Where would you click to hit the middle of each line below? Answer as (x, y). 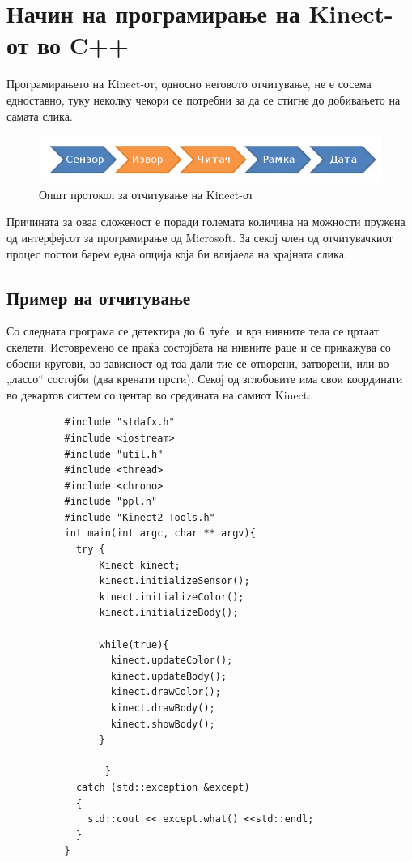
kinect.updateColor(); (172, 661)
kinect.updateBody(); (169, 676)
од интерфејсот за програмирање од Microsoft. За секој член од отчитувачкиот (200, 237)
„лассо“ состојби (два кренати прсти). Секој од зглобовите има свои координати (205, 379)
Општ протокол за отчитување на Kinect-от (146, 194)
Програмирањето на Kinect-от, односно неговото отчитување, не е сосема (189, 84)
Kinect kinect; (140, 565)
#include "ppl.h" (111, 502)
